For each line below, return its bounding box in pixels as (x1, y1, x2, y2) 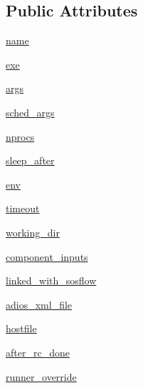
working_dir (6, 224, 60, 239)
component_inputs (6, 249, 88, 264)
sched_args (6, 104, 55, 119)
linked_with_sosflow (6, 273, 97, 288)
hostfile (6, 321, 37, 336)
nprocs (6, 129, 35, 144)
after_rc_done (6, 344, 70, 359)
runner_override (6, 369, 77, 384)
